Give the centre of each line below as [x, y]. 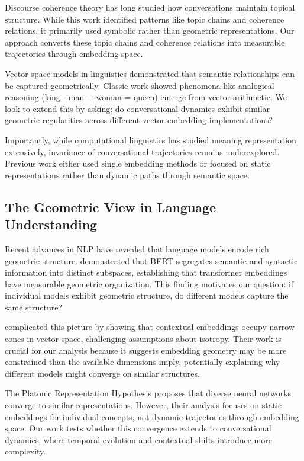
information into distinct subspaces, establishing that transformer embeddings [146, 272]
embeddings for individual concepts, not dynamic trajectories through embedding [152, 416]
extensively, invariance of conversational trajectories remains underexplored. [142, 151]
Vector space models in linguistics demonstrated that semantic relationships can [150, 73]
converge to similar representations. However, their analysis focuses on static [143, 405]
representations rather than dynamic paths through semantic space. [127, 175]
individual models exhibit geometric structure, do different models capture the [147, 295]
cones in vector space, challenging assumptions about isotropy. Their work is [143, 339]
